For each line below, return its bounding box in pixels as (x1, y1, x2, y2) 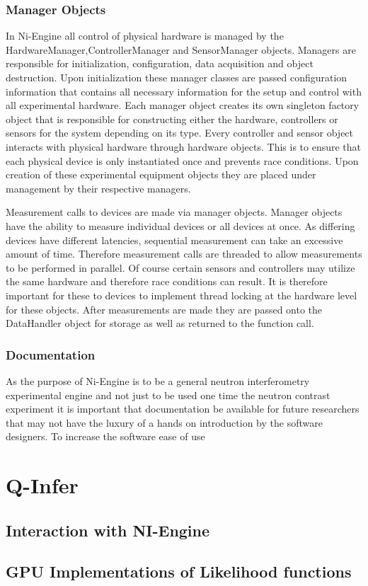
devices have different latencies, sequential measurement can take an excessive (6, 232, 343, 247)
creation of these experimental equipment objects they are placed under (6, 167, 316, 182)
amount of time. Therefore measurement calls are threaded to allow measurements (6, 246, 362, 261)
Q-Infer (6, 471, 79, 500)
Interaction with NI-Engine (6, 519, 210, 541)
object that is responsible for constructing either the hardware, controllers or (6, 111, 338, 126)
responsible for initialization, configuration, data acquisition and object (6, 56, 314, 71)
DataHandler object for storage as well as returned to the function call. (6, 316, 314, 331)
